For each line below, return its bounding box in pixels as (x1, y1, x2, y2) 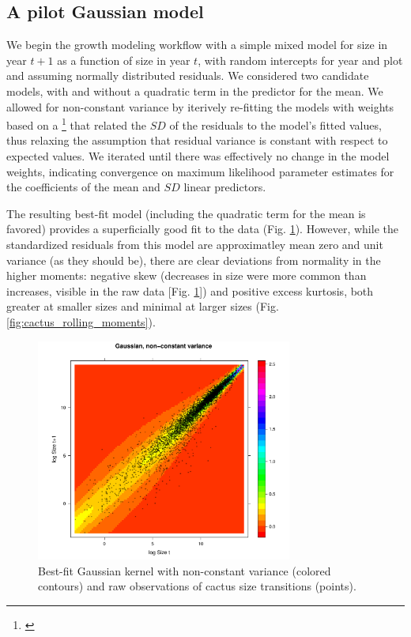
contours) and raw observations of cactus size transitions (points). (38, 578, 356, 594)
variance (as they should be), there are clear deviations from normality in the (6, 251, 381, 268)
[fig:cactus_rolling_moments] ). (6, 313, 156, 330)
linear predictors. (183, 179, 266, 195)
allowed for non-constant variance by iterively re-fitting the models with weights (6, 98, 394, 115)
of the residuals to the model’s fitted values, (169, 116, 382, 133)
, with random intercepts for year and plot (198, 51, 403, 68)
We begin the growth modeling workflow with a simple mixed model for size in (6, 36, 388, 53)
